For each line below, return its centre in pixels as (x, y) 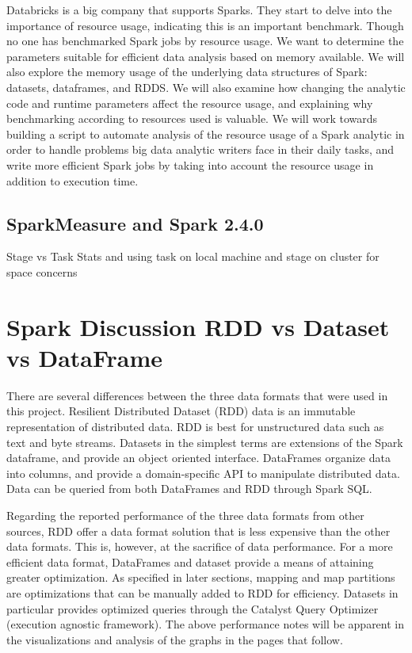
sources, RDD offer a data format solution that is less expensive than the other (198, 531)
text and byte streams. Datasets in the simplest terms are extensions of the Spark (205, 442)
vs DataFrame (85, 357)
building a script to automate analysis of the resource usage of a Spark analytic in (206, 134)
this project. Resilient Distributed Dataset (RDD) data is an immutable (181, 411)
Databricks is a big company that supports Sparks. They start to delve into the (199, 10)
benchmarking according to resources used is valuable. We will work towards (192, 118)
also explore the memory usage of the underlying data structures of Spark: (187, 72)
